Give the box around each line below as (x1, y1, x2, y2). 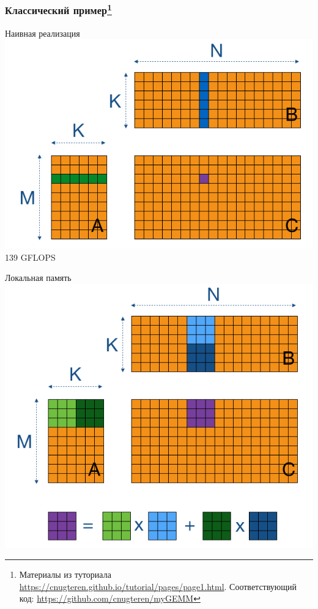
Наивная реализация (5, 26, 80, 39)
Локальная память (5, 271, 72, 284)
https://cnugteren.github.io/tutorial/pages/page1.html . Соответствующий (19, 580, 297, 592)
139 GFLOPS (5, 250, 56, 263)
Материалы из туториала (19, 568, 111, 581)
